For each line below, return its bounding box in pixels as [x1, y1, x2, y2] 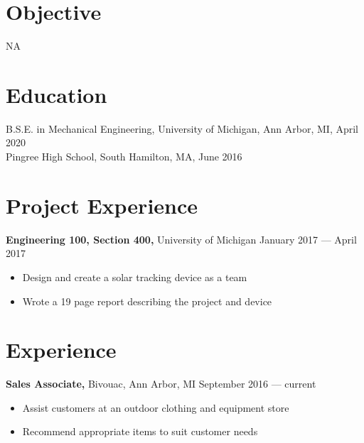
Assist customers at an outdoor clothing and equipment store [22, 400, 289, 415]
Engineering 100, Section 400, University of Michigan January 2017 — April [6, 231, 357, 246]
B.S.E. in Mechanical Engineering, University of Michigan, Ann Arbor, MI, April [6, 121, 359, 136]
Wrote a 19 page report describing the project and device [22, 293, 272, 308]
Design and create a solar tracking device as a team [22, 269, 247, 284]
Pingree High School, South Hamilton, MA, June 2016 [6, 149, 242, 164]
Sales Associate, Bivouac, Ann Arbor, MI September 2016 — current [6, 376, 316, 391]
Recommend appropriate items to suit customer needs [22, 424, 258, 439]
